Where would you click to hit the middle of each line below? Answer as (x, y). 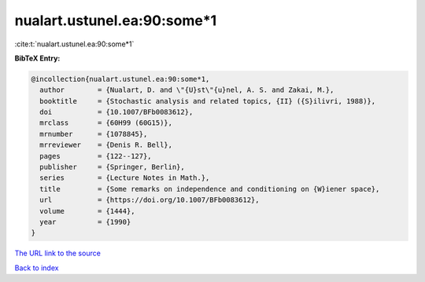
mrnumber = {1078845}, (94, 134)
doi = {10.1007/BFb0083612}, (116, 112)
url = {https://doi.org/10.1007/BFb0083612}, (150, 200)
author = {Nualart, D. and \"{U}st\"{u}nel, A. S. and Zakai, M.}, (187, 90)
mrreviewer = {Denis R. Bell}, (106, 145)
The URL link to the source (58, 253)
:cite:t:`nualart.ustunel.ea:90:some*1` (74, 44)
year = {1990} (85, 222)
